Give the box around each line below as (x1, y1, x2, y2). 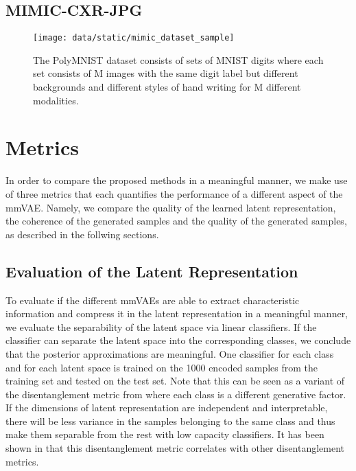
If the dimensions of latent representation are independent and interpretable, (5, 400, 328, 415)
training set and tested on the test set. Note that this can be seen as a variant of (5, 374, 345, 388)
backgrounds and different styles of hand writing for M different (33, 80, 301, 94)
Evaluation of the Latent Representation (5, 260, 298, 282)
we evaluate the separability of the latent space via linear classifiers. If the (5, 319, 317, 334)
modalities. (33, 93, 79, 107)
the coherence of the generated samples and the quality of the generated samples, (5, 214, 347, 228)
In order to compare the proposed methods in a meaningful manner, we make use (5, 173, 348, 187)
